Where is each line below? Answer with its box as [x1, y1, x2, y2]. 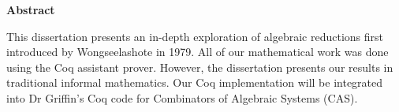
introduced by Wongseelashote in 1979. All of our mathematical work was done [6, 43, 389, 60]
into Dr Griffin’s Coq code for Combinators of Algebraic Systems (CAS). [6, 89, 358, 106]
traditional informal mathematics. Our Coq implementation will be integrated [6, 74, 383, 91]
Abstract [6, 2, 55, 17]
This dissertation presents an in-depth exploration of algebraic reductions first [6, 28, 383, 44]
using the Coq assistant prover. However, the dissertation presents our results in [6, 58, 393, 75]
